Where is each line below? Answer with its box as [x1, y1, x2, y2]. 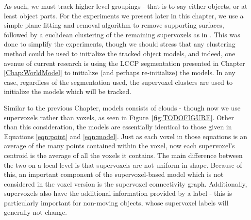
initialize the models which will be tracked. [4, 86, 132, 96]
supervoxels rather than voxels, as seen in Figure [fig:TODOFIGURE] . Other [4, 112, 234, 122]
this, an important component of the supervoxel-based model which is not [4, 169, 224, 179]
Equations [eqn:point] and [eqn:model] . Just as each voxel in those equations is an [4, 131, 248, 141]
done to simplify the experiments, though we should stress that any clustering [4, 39, 235, 49]
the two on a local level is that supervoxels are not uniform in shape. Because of [4, 159, 242, 170]
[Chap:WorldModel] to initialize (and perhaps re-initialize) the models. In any [4, 67, 235, 78]
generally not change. [4, 207, 67, 217]
